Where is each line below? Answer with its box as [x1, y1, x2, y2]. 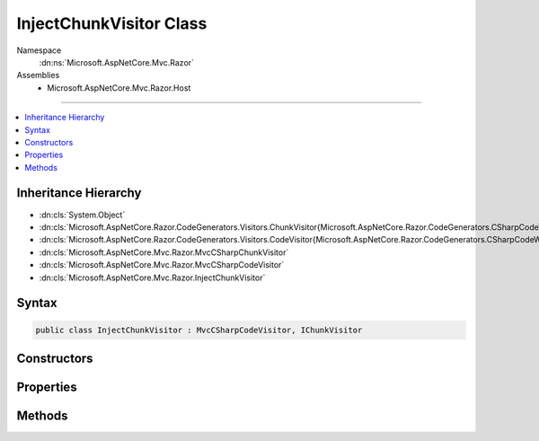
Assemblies [16, 70, 60, 81]
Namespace [16, 45, 62, 56]
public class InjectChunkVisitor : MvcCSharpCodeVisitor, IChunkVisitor [35, 324, 363, 335]
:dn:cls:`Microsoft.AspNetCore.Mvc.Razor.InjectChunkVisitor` [39, 272, 266, 283]
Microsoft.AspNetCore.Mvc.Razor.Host [47, 82, 191, 93]
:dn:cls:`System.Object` [39, 209, 126, 220]
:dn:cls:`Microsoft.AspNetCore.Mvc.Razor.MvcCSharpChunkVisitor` [39, 247, 289, 258]
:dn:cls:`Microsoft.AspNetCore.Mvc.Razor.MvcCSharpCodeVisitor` [39, 260, 285, 270]
